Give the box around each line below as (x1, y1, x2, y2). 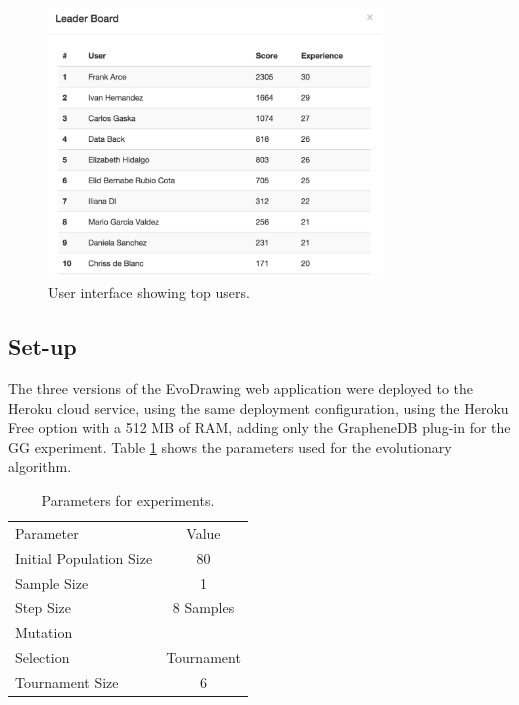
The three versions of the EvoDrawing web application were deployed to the (8, 378, 474, 399)
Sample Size (15, 572, 89, 593)
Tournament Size (15, 671, 119, 692)
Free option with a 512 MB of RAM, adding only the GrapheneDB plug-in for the (8, 417, 511, 438)
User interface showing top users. (48, 282, 250, 303)
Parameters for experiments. (41, 490, 215, 511)
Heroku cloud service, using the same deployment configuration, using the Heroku (8, 397, 509, 418)
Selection (15, 647, 70, 668)
